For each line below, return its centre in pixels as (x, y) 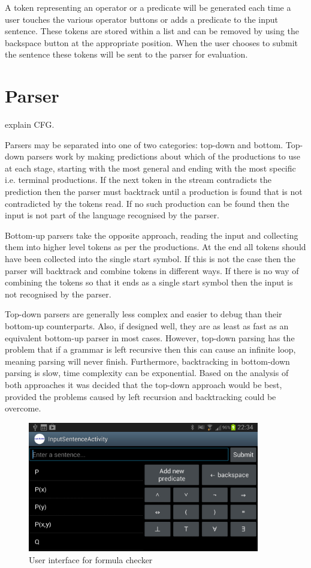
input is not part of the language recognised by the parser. (112, 215)
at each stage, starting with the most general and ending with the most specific (150, 168)
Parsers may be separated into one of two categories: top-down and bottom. (144, 144)
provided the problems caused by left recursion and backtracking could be (141, 396)
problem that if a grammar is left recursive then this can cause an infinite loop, (150, 349)
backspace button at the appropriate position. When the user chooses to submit (152, 42)
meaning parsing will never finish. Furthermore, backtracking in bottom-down (147, 361)
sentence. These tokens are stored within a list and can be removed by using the (152, 31)
